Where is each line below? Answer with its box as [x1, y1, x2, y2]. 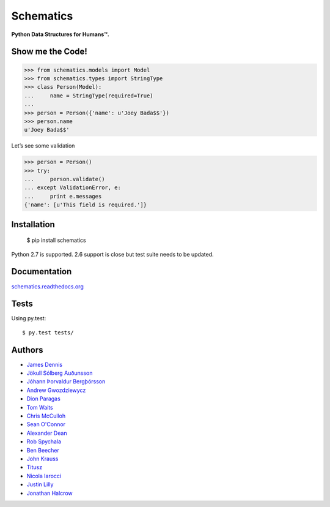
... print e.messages [24, 193, 102, 200]
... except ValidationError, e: [24, 184, 122, 191]
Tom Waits [26, 404, 53, 411]
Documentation [11, 266, 72, 277]
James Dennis [26, 361, 63, 368]
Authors [11, 345, 43, 355]
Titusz [26, 464, 43, 471]
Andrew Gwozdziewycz [26, 386, 86, 394]
